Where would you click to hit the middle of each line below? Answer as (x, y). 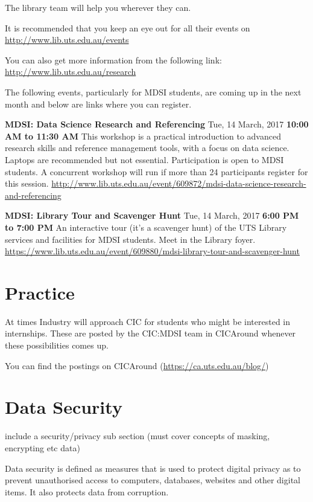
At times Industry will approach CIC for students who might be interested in (148, 321)
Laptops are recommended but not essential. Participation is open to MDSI (144, 159)
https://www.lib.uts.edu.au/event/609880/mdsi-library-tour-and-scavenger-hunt (152, 251)
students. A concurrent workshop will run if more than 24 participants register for (156, 171)
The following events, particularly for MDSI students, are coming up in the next (153, 92)
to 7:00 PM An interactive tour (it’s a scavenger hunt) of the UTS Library (146, 227)
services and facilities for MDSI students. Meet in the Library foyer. (130, 239)
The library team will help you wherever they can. (98, 7)
